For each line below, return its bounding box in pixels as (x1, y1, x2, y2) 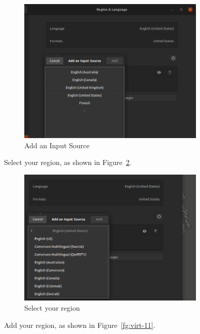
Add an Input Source (24, 140, 90, 150)
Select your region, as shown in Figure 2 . (4, 157, 132, 168)
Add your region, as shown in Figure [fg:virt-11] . (4, 319, 155, 330)
